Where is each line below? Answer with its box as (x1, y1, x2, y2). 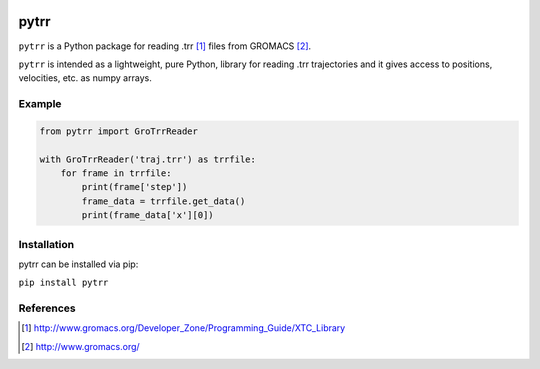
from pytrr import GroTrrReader (39, 125, 199, 137)
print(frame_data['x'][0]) (81, 210, 214, 221)
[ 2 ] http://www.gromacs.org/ (21, 340, 140, 352)
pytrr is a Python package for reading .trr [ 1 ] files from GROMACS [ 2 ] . (18, 40, 312, 52)
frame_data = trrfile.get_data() (81, 195, 246, 207)
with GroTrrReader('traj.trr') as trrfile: (39, 153, 257, 165)
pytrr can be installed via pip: (18, 258, 139, 270)
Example (18, 97, 62, 111)
